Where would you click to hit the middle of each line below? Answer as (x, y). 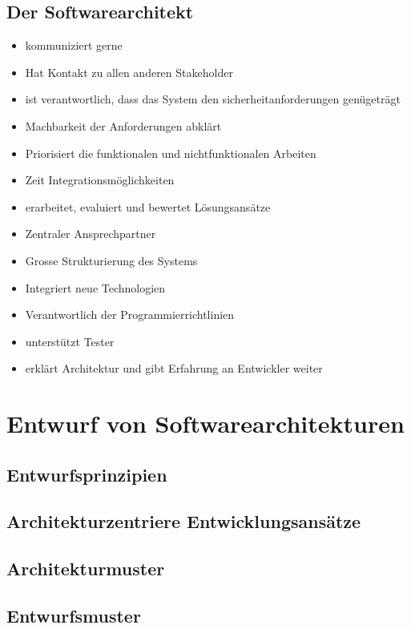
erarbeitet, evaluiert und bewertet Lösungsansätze (148, 206)
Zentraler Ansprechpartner (91, 234)
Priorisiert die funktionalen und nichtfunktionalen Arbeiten (171, 153)
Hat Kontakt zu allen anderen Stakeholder (129, 72)
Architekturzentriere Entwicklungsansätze (184, 521)
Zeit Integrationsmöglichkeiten (100, 180)
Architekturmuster (86, 569)
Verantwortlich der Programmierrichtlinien (130, 314)
